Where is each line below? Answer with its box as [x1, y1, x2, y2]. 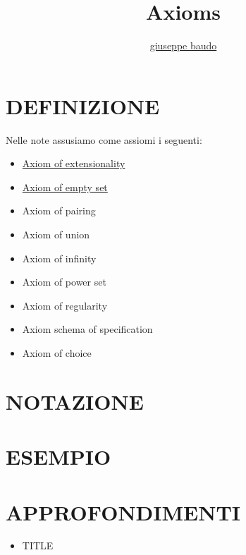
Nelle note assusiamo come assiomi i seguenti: [6, 132, 202, 147]
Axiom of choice [22, 346, 92, 360]
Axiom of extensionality [22, 156, 125, 171]
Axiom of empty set [22, 179, 108, 194]
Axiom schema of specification [22, 322, 153, 336]
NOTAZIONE [6, 386, 144, 415]
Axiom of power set [22, 274, 106, 289]
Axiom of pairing [22, 203, 96, 218]
